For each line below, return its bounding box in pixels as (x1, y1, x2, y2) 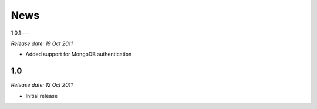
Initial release (25, 92, 58, 99)
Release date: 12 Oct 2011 (11, 81, 73, 88)
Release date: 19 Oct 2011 (11, 40, 73, 47)
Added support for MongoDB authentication (25, 50, 132, 58)
